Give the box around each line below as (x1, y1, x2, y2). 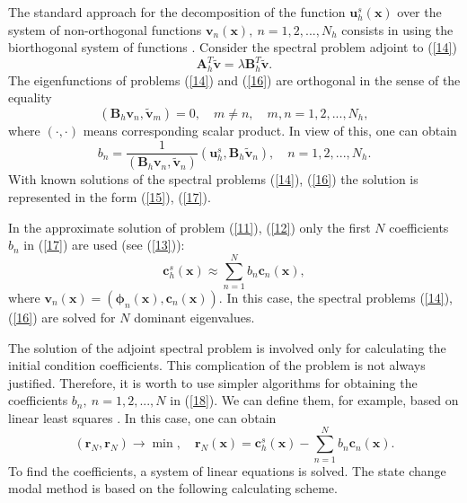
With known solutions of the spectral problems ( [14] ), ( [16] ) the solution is (8, 170, 419, 189)
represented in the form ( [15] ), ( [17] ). (8, 188, 211, 207)
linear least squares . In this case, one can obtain (8, 408, 277, 427)
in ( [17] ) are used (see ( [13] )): (23, 235, 185, 254)
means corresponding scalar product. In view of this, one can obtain (83, 120, 457, 139)
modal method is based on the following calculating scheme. (8, 479, 338, 498)
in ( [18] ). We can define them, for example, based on (170, 391, 459, 410)
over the (397, 3, 442, 21)
